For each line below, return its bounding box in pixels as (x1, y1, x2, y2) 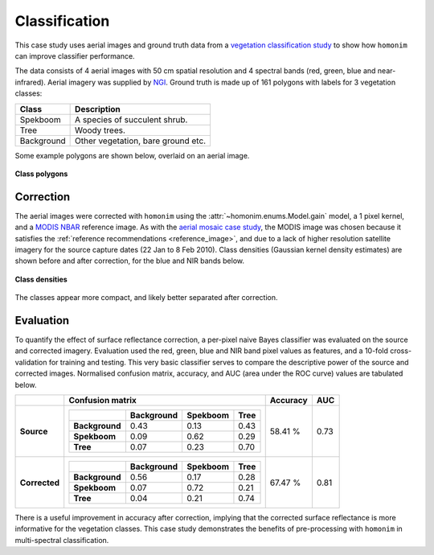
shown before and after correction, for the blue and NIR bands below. (14, 256, 245, 265)
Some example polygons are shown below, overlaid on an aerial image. (14, 150, 250, 160)
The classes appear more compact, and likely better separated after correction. (14, 293, 278, 302)
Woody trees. (75, 125, 126, 136)
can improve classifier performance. (14, 51, 136, 60)
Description (75, 103, 121, 114)
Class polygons (14, 169, 68, 179)
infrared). (14, 77, 46, 87)
